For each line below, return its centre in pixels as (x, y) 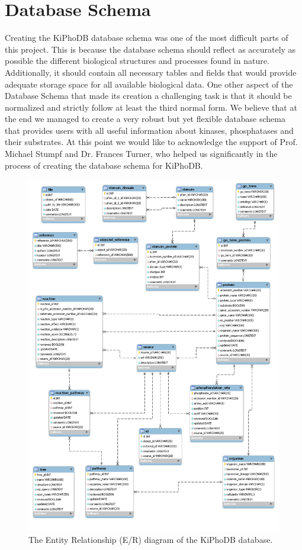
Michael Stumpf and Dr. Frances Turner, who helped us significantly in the (141, 154)
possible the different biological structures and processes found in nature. (137, 61)
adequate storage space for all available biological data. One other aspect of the (149, 84)
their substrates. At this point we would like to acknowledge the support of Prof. (151, 142)
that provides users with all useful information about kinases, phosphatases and (149, 130)
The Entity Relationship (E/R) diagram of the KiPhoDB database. (151, 539)
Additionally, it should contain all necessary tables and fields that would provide (151, 72)
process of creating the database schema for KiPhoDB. (104, 165)
